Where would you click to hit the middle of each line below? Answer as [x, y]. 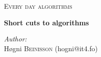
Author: [16, 39]
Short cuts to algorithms [47, 22]
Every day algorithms [38, 6]
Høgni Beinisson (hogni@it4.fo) [51, 48]
